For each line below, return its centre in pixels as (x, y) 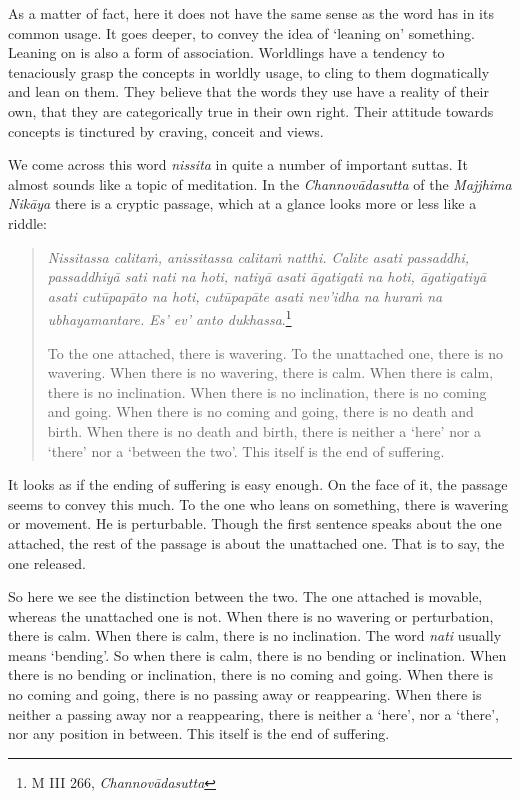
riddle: (27, 222)
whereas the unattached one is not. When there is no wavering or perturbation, (251, 615)
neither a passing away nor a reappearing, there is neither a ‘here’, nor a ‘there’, (253, 713)
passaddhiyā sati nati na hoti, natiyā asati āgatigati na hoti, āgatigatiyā (267, 276)
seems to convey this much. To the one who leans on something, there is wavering (258, 503)
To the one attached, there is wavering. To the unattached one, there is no (275, 352)
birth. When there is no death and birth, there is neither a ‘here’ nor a (264, 430)
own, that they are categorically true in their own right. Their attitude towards (251, 110)
